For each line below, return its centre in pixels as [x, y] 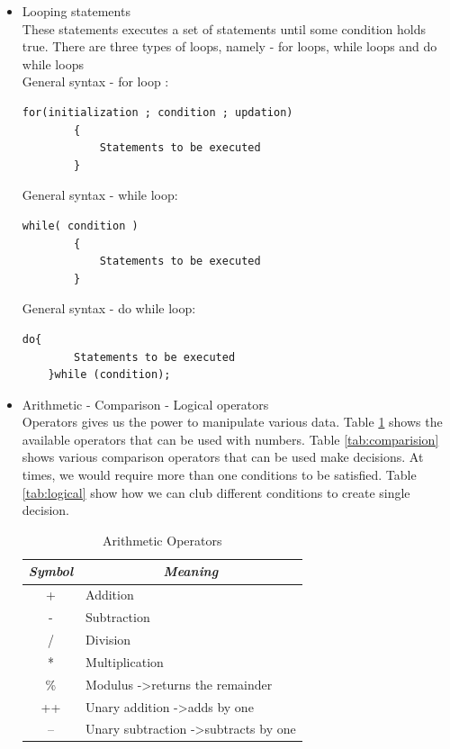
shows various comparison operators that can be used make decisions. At [223, 457]
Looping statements [76, 11]
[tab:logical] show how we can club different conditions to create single [216, 492]
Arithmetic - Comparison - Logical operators [145, 404]
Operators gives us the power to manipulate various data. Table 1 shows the [232, 422]
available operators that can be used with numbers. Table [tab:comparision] [230, 439]
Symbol [51, 571]
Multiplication [125, 661]
